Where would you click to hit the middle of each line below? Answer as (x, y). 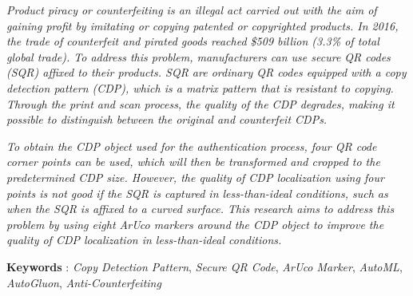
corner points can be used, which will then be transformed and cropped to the (193, 162)
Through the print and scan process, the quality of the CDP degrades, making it (201, 103)
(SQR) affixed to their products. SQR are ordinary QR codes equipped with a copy (206, 72)
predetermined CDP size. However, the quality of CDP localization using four (195, 177)
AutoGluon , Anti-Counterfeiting (84, 282)
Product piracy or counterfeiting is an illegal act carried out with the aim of (192, 10)
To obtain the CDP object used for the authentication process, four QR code (192, 146)
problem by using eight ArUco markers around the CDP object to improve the (195, 224)
